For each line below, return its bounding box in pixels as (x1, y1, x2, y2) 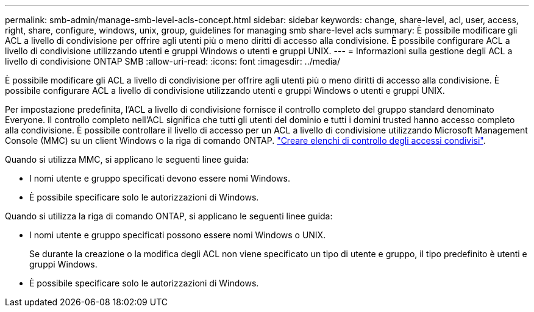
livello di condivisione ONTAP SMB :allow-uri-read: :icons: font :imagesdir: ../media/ (5, 56, 341, 66)
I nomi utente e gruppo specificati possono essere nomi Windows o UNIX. (29, 230, 326, 240)
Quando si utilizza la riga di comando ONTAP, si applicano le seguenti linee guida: (5, 211, 333, 221)
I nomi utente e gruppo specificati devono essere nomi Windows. (29, 173, 290, 183)
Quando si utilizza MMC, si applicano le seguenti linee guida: (5, 154, 249, 165)
